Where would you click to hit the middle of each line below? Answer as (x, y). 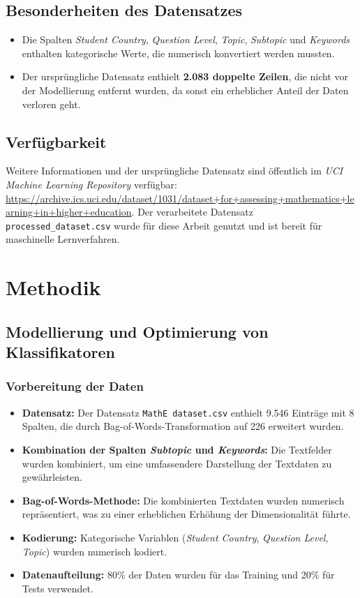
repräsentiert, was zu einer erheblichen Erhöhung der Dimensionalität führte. (186, 514)
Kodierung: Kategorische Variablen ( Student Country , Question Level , (175, 537)
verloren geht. (51, 104)
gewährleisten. (52, 477)
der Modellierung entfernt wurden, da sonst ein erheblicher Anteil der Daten (185, 90)
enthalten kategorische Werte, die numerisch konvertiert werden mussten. (178, 53)
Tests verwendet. (58, 588)
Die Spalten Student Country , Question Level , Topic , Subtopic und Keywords (186, 39)
